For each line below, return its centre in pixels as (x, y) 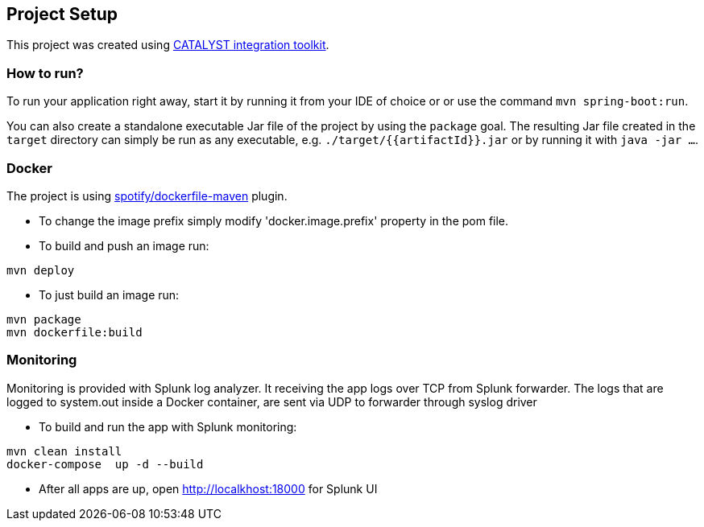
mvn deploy (41, 270)
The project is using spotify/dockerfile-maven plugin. (147, 196)
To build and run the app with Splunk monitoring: (168, 426)
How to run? (45, 73)
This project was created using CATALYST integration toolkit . (168, 45)
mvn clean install (64, 451)
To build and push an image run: (124, 245)
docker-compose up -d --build (105, 464)
